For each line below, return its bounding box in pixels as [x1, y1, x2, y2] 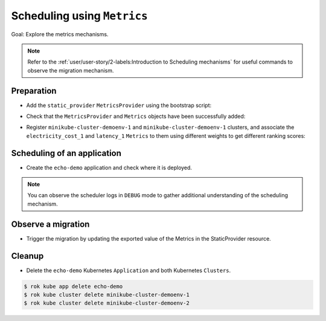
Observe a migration [11, 219, 90, 229]
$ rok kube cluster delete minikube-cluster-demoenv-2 [24, 300, 190, 306]
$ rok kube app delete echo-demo [24, 283, 123, 290]
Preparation [11, 85, 57, 96]
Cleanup [11, 251, 44, 261]
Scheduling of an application [11, 148, 122, 158]
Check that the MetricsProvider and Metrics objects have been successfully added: [26, 112, 246, 120]
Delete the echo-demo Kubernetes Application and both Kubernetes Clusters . [26, 267, 231, 274]
